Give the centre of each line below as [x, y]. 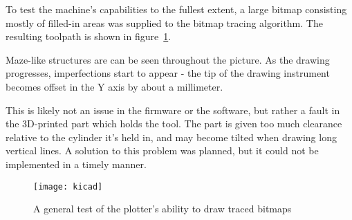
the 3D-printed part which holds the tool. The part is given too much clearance [174, 123]
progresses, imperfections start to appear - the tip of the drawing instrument [168, 73]
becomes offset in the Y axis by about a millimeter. [114, 86]
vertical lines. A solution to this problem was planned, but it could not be [162, 150]
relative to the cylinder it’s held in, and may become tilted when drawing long [171, 137]
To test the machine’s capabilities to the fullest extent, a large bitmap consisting [176, 9]
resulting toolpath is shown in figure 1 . [89, 36]
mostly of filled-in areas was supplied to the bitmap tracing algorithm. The [164, 22]
